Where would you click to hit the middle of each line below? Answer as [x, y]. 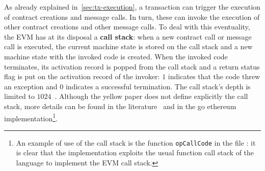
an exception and [31, 86]
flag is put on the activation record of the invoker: [82, 76]
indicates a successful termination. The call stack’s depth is [158, 86]
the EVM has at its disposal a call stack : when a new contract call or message [128, 36]
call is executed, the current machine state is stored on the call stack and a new [128, 46]
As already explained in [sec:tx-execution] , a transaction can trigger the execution [132, 7]
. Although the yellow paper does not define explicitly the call [151, 96]
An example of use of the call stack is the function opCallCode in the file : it [136, 142]
